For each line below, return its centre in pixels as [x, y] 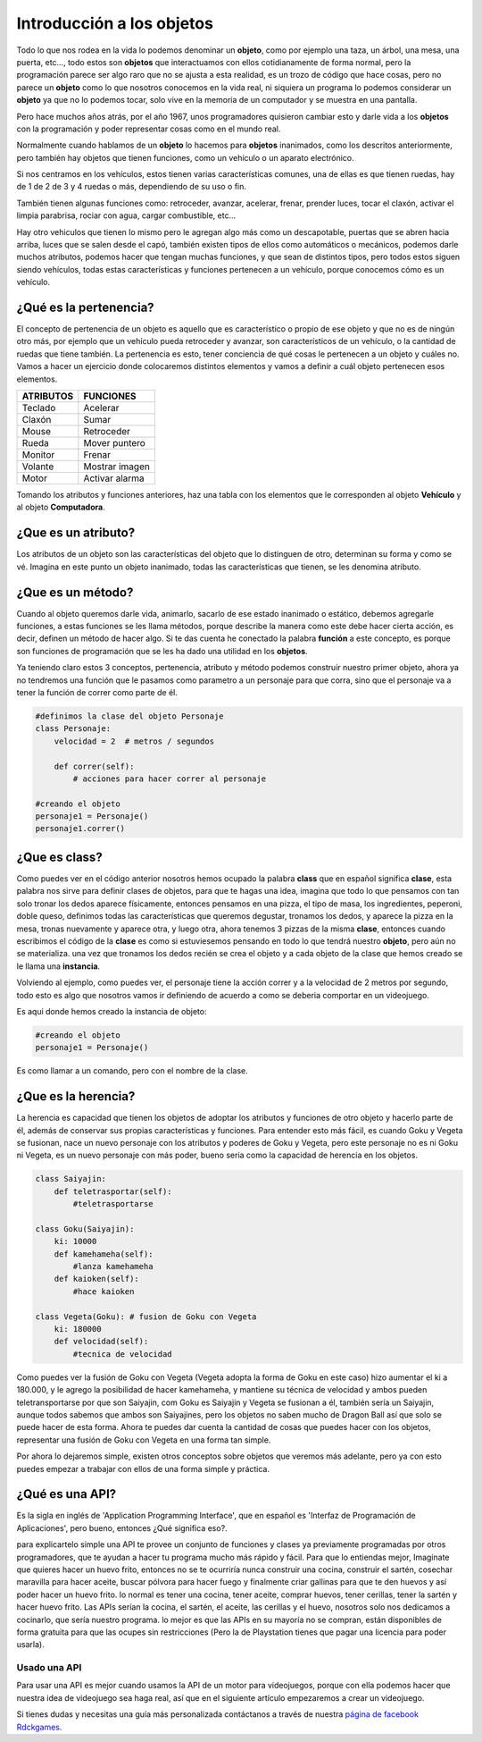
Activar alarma [114, 478]
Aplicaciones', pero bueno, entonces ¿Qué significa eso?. [122, 1527]
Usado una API [49, 1668]
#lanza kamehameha [113, 1267]
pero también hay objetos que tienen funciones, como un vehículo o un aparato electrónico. [185, 157]
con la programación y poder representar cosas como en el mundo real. [149, 129]
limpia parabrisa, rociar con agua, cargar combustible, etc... [126, 215]
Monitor [38, 455]
